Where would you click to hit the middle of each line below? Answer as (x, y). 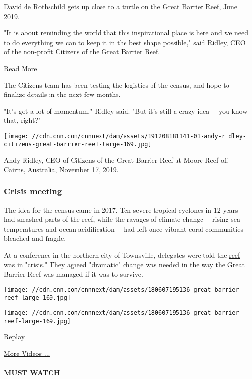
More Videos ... (27, 353)
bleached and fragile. (35, 238)
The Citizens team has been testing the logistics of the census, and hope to (117, 84)
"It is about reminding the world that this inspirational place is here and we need (126, 33)
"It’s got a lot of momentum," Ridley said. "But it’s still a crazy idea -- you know (126, 110)
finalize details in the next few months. (62, 94)
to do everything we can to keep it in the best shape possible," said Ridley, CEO (125, 42)
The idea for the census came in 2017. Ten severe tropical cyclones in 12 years (121, 209)
